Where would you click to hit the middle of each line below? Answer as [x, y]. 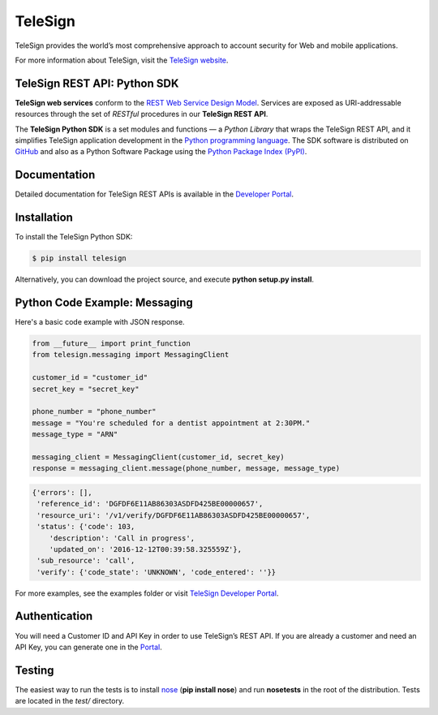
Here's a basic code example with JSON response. [100, 322]
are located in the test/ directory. [70, 701]
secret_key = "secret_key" [86, 389]
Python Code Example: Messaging [104, 303]
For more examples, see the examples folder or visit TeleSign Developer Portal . [147, 593]
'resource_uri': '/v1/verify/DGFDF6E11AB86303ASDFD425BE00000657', [174, 515]
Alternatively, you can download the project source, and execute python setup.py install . [164, 279]
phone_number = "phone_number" [94, 411]
